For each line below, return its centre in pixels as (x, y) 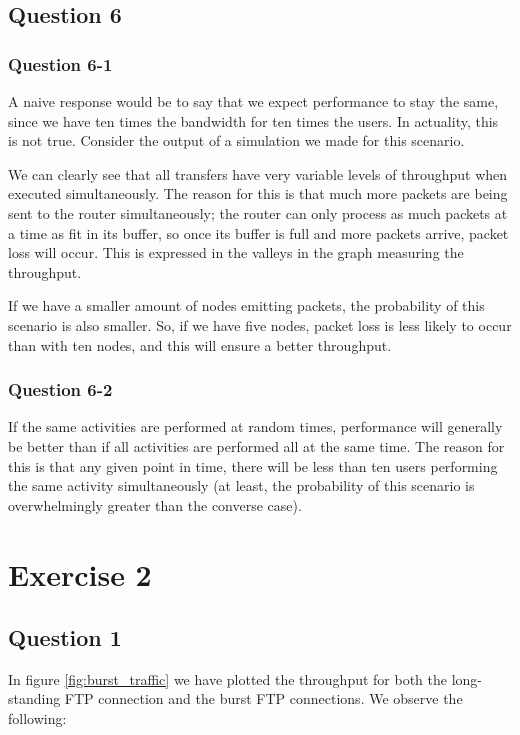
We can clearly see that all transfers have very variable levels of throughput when (258, 173)
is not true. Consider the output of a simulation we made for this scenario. (236, 140)
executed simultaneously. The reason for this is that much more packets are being (258, 193)
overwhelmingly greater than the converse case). (155, 504)
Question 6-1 (60, 63)
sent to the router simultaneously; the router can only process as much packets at (258, 212)
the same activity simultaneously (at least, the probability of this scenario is (241, 485)
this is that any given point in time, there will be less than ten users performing (253, 465)
